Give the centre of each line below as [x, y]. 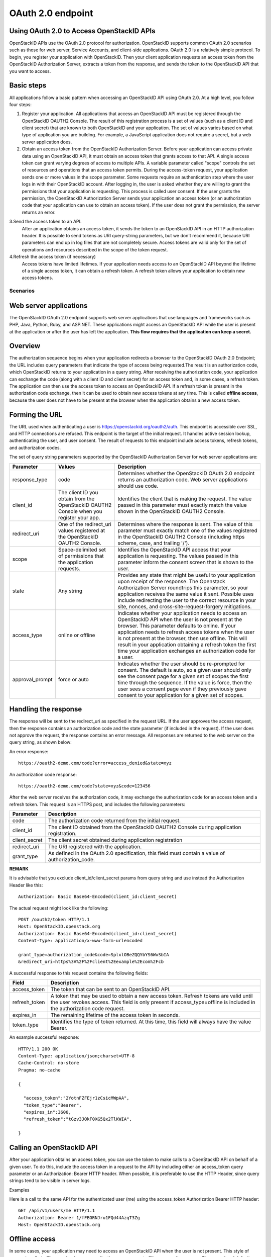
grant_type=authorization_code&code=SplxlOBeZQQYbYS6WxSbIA [94, 955]
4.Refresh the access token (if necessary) [53, 257]
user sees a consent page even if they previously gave [182, 689]
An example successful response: [44, 1037]
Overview [25, 346]
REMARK [19, 869]
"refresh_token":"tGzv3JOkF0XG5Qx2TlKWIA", [78, 1119]
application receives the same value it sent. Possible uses [186, 594]
